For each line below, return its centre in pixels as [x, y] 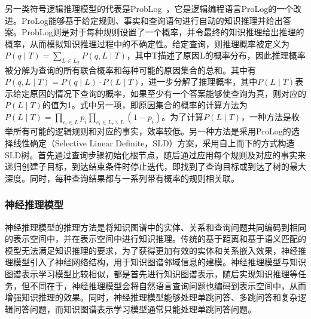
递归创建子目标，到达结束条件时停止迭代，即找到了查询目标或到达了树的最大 [155, 166]
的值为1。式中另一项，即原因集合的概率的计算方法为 [145, 105]
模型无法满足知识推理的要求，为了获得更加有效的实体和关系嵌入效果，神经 [151, 250]
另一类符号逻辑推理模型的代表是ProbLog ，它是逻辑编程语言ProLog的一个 [149, 8]
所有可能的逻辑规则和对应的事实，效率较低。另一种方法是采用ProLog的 [152, 131]
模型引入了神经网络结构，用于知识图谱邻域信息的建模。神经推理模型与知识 [159, 262]
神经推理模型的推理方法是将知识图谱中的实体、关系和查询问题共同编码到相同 [155, 227]
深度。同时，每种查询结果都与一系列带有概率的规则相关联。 [122, 178]
